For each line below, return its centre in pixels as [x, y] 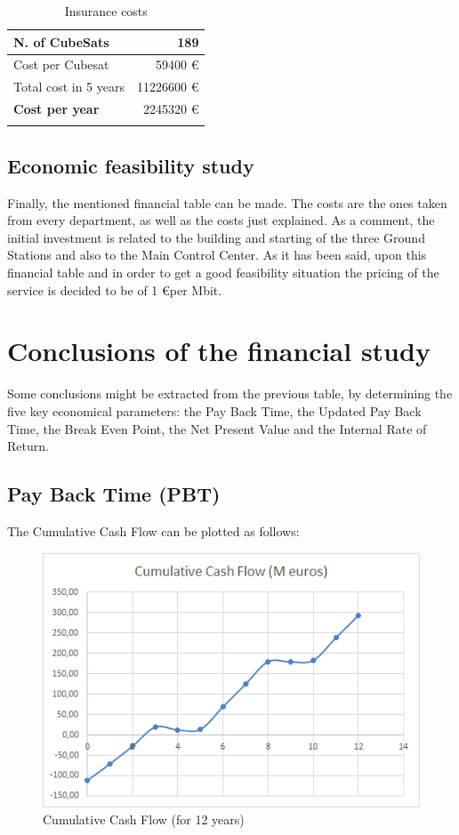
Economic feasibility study [131, 165]
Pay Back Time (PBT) [114, 494]
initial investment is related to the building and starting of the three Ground [216, 237]
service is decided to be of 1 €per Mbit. [115, 289]
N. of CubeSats [61, 41]
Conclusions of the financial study [219, 351]
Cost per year [56, 109]
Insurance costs [106, 11]
